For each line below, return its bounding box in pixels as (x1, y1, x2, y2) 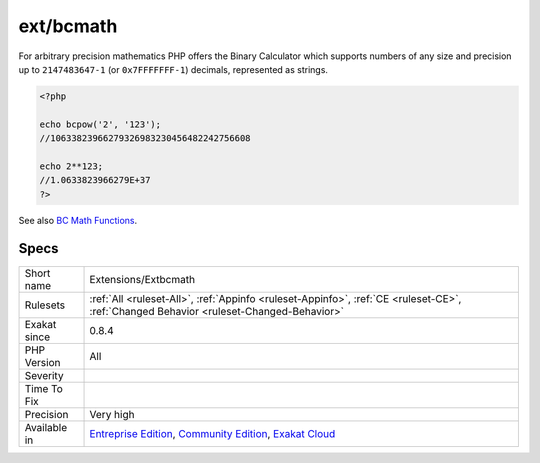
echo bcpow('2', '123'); (39, 118, 162, 130)
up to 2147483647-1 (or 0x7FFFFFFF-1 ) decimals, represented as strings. (18, 63, 329, 75)
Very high (89, 407, 135, 421)
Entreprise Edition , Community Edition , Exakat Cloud (89, 426, 336, 440)
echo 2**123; (39, 160, 104, 172)
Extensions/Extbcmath (89, 272, 195, 286)
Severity (24, 368, 64, 382)
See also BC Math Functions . (18, 214, 138, 226)
